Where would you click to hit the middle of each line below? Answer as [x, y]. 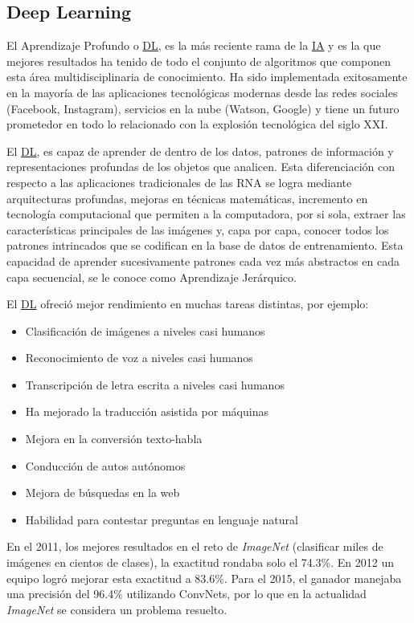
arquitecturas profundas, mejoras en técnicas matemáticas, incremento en [187, 198]
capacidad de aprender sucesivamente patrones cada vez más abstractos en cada [203, 261]
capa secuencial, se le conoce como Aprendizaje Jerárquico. [152, 277]
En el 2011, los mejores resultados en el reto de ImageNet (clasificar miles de [195, 546]
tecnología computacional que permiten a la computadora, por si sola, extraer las [206, 214]
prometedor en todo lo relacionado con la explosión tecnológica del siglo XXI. [197, 124]
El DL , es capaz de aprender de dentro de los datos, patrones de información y [200, 151]
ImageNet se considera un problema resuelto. [117, 609]
